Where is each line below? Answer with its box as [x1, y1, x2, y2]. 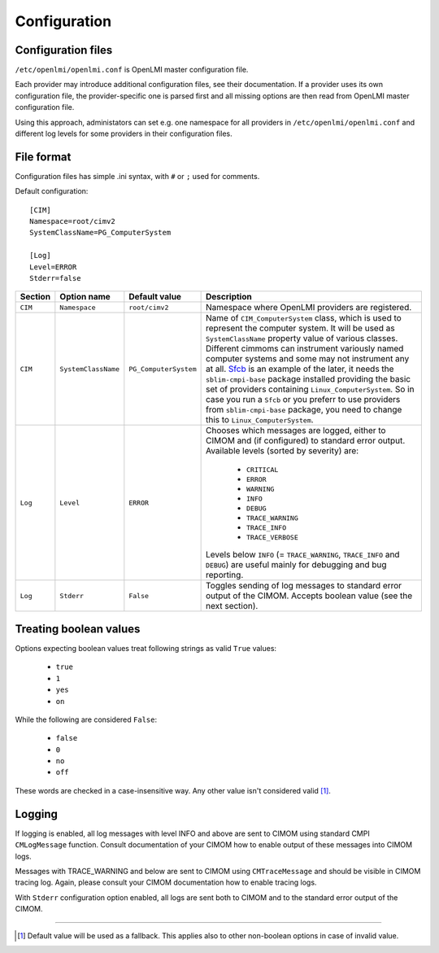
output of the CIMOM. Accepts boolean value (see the [206, 590, 413, 601]
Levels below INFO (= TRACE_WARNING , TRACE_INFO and [206, 549, 400, 561]
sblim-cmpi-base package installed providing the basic [206, 374, 411, 385]
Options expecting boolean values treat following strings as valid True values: [15, 643, 276, 653]
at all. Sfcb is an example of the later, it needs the [206, 363, 394, 374]
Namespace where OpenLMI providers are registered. [206, 302, 412, 313]
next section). [206, 601, 259, 612]
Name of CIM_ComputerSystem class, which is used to [206, 313, 402, 324]
